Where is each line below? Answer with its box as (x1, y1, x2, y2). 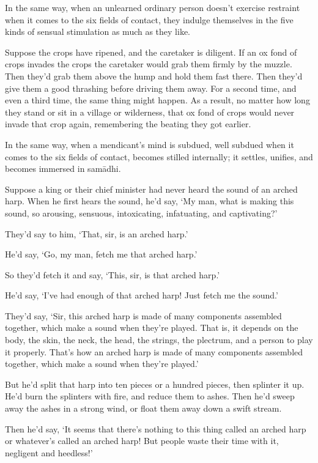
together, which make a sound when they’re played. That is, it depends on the (5, 321, 298, 334)
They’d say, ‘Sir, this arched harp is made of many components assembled (5, 309, 282, 322)
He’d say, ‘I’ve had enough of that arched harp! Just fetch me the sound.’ (5, 289, 278, 302)
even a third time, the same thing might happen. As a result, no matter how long (5, 94, 310, 106)
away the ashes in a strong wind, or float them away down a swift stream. (5, 402, 282, 415)
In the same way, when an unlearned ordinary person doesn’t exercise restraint (5, 1, 300, 13)
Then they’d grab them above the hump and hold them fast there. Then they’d (5, 69, 303, 82)
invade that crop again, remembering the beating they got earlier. (5, 117, 251, 130)
